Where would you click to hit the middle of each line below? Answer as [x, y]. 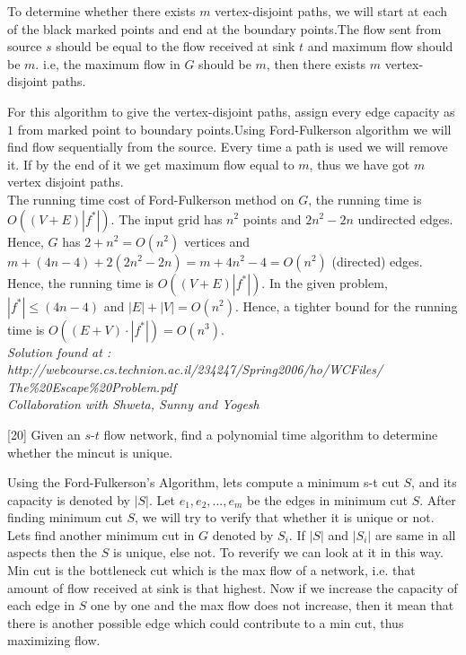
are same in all [415, 534]
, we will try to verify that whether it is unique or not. [285, 517]
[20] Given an [44, 434]
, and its [434, 482]
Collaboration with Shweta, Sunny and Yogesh [133, 404]
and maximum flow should [380, 46]
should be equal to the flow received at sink [176, 46]
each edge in [41, 605]
